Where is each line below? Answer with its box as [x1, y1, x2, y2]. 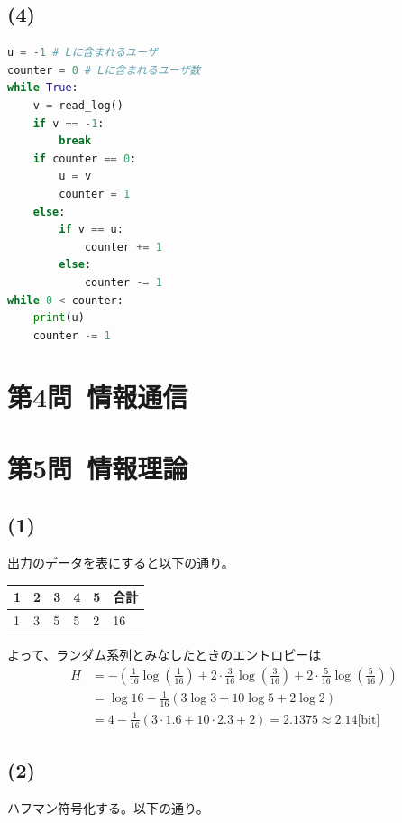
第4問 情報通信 [7, 378, 188, 415]
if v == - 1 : [32, 116, 105, 130]
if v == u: [59, 223, 123, 236]
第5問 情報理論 [7, 448, 188, 485]
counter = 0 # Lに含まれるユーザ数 [7, 63, 201, 77]
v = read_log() [32, 98, 123, 112]
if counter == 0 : [32, 152, 137, 165]
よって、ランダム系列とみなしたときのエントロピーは [7, 645, 322, 664]
